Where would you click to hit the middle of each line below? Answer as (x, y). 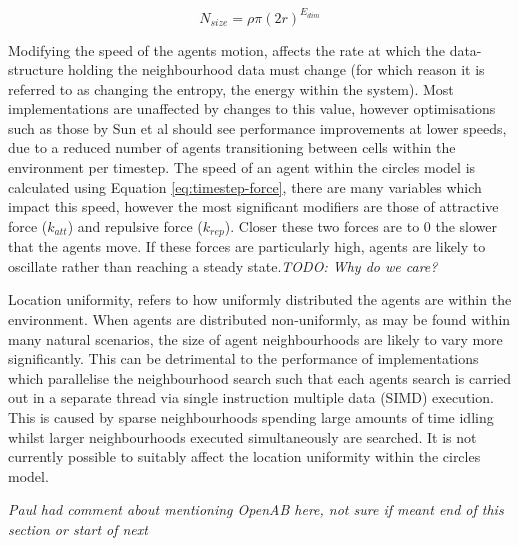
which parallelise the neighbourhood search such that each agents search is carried (260, 377)
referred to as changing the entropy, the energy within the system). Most (231, 88)
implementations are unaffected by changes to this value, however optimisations (252, 108)
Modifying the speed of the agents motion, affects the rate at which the (226, 49)
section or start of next (78, 529)
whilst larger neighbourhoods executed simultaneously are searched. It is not (242, 436)
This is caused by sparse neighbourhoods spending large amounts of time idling (251, 417)
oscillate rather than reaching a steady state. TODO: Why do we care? (223, 265)
